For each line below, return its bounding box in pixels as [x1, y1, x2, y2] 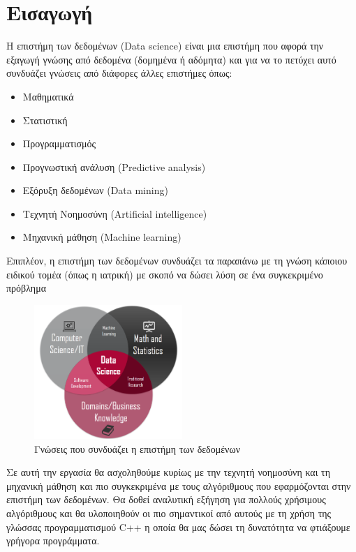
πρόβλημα [6, 281, 47, 295]
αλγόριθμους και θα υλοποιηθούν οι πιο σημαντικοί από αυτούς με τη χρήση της [6, 505, 332, 520]
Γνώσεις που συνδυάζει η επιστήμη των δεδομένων [34, 441, 240, 456]
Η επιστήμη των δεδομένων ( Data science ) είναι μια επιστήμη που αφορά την [6, 38, 324, 53]
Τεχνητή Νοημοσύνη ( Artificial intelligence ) [22, 206, 207, 221]
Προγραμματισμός [22, 136, 96, 151]
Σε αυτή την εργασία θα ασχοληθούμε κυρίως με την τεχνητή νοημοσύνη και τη [6, 465, 331, 479]
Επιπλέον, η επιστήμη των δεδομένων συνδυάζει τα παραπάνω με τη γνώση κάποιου [6, 253, 348, 268]
